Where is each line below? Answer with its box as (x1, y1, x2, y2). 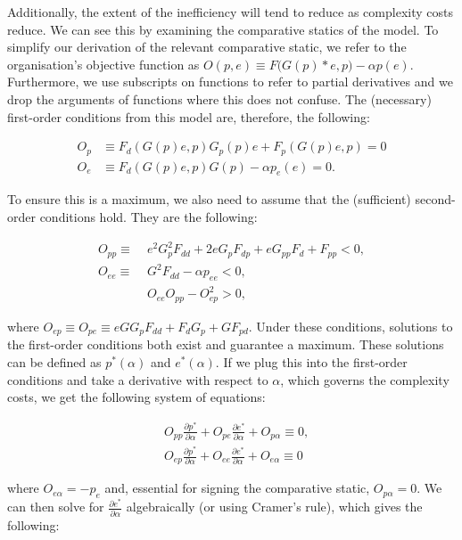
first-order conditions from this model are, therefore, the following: (7, 107, 370, 126)
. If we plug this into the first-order (215, 353, 408, 371)
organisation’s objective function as (7, 54, 200, 73)
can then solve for (7, 497, 104, 516)
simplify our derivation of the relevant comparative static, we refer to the (7, 37, 407, 56)
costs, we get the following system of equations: (7, 388, 266, 406)
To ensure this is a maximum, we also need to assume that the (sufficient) (7, 190, 411, 209)
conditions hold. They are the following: (39, 208, 258, 226)
